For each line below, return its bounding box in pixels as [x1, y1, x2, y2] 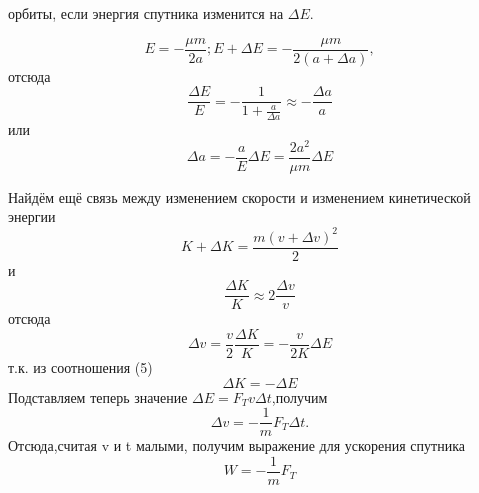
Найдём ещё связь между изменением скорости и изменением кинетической [8, 186, 471, 207]
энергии [8, 206, 56, 227]
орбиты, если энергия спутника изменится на [8, 3, 284, 23]
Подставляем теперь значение [8, 386, 188, 407]
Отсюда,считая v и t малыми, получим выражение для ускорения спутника [8, 435, 465, 456]
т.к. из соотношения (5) [8, 356, 153, 377]
